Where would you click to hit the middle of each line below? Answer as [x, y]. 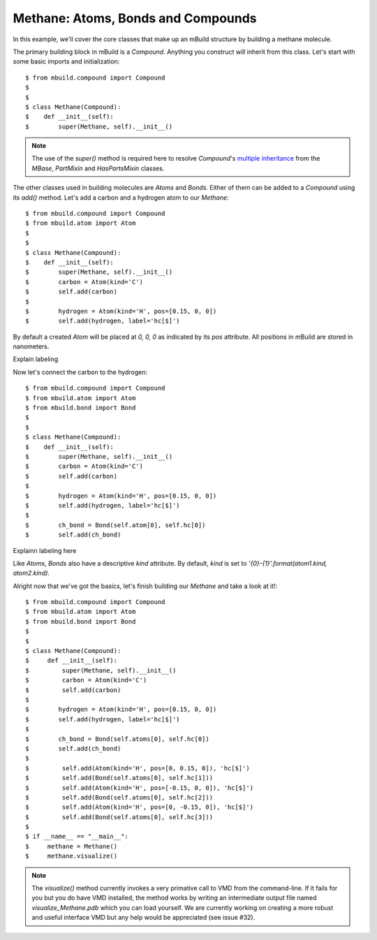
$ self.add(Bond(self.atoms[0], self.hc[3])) [119, 817]
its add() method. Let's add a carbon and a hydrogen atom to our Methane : [121, 197]
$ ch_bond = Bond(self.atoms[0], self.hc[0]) [117, 739]
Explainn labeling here [45, 550]
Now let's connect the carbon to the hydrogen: [80, 372]
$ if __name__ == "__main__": [77, 837]
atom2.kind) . [31, 573]
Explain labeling [36, 359]
